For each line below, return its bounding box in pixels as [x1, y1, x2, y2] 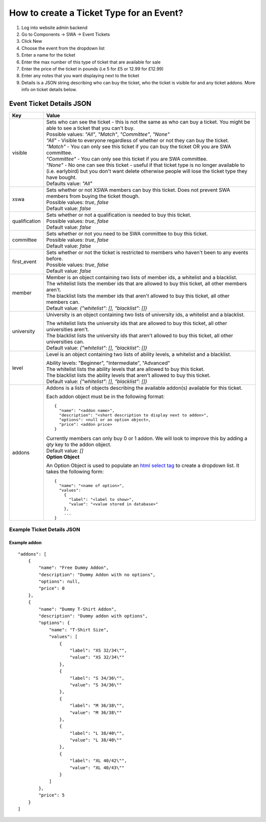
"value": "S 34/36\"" [69, 682, 122, 688]
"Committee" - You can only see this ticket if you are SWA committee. [46, 155, 208, 162]
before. [46, 255, 64, 262]
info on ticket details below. [21, 87, 77, 93]
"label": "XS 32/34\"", [69, 648, 128, 653]
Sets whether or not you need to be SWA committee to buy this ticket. [46, 230, 208, 237]
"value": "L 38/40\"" [69, 737, 122, 743]
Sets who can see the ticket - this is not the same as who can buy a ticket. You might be [46, 118, 251, 125]
